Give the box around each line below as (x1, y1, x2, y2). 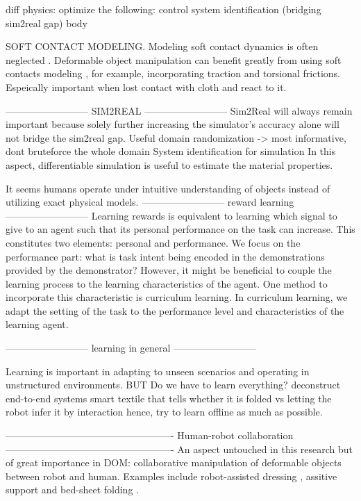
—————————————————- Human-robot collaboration (6, 428, 294, 443)
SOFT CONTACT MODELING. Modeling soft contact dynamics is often (6, 39, 319, 54)
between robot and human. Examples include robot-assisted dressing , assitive (6, 468, 337, 483)
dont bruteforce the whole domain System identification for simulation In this (6, 144, 336, 158)
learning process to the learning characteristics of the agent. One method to (6, 276, 328, 290)
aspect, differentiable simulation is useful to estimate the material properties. (6, 157, 333, 172)
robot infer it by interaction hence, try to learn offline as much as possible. (6, 404, 323, 419)
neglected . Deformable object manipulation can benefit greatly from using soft (6, 52, 342, 67)
